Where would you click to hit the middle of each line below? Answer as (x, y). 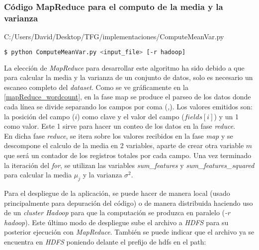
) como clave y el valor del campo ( (131, 116)
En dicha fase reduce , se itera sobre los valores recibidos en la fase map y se (119, 135)
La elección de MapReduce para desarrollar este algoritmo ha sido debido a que (124, 67)
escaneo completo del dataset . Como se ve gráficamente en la (96, 87)
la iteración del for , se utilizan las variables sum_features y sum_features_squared (129, 165)
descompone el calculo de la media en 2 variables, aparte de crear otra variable (124, 145)
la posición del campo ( (40, 116)
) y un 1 (226, 116)
